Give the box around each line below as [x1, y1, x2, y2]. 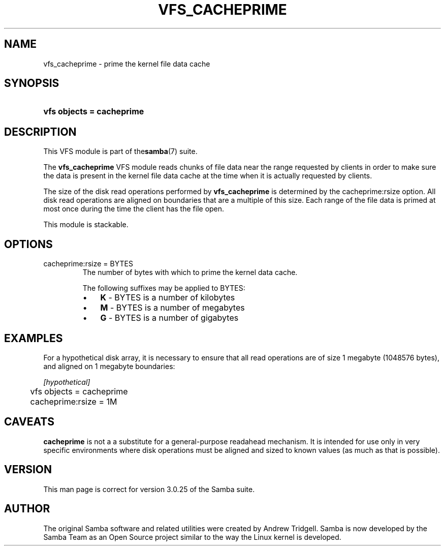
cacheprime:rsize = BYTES [43, 259, 133, 268]
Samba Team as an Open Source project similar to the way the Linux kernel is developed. [43, 532, 341, 541]
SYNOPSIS [4, 77, 59, 90]
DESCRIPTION [4, 125, 77, 138]
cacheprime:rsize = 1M [30, 396, 117, 407]
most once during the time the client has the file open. [43, 204, 225, 213]
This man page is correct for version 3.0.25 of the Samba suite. [43, 484, 255, 494]
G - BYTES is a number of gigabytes [100, 313, 239, 323]
